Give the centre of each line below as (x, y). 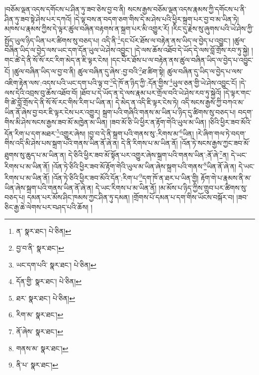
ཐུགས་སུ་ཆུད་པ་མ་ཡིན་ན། (35, 154)
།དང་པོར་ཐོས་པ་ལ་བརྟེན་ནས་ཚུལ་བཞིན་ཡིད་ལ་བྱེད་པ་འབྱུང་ (182, 59)
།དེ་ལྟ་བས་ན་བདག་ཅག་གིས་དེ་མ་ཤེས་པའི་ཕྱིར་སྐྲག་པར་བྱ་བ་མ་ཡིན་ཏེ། (156, 19)
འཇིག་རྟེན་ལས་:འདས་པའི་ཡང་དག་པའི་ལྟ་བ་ (57, 83)
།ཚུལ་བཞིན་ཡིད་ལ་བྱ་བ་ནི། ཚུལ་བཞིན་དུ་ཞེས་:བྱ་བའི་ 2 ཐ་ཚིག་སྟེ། (88, 70)
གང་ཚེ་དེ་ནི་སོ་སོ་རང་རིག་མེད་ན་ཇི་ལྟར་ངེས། (56, 59)
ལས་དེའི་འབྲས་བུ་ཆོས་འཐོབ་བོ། (41, 92)
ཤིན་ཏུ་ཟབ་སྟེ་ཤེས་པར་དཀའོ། (38, 19)
